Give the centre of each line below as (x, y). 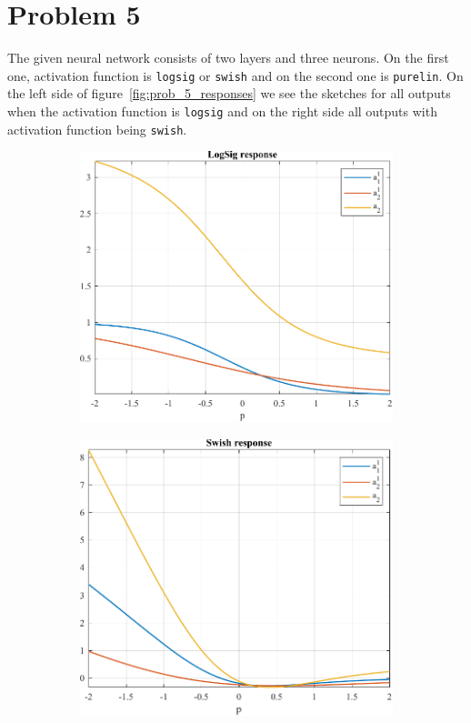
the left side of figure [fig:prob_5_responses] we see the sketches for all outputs (229, 93)
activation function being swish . (97, 129)
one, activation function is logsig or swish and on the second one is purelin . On (235, 75)
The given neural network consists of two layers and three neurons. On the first (228, 58)
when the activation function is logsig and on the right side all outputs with (222, 110)
